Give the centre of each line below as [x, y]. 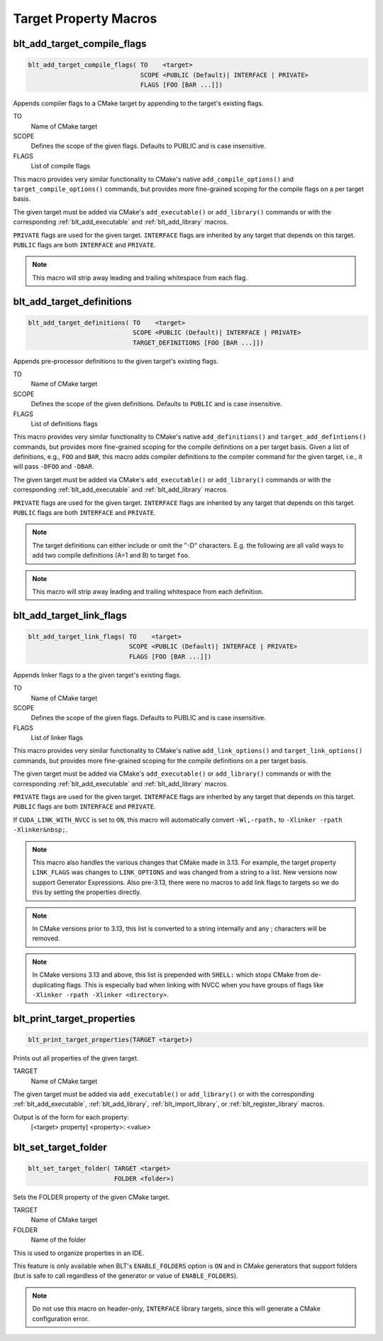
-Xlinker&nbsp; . [40, 830]
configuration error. [61, 1318]
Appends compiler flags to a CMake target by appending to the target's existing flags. [138, 103]
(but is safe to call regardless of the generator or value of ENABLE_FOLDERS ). [126, 1276]
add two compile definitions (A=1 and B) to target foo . [111, 555]
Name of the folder [59, 1240]
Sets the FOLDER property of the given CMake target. [91, 1197]
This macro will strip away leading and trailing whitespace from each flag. [140, 278]
